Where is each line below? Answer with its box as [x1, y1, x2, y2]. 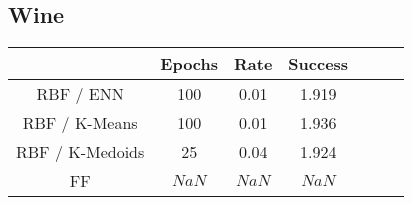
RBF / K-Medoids [16, 140, 145, 164]
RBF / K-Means [22, 111, 138, 135]
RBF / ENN [36, 82, 124, 106]
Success [288, 52, 349, 76]
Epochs [160, 52, 219, 76]
